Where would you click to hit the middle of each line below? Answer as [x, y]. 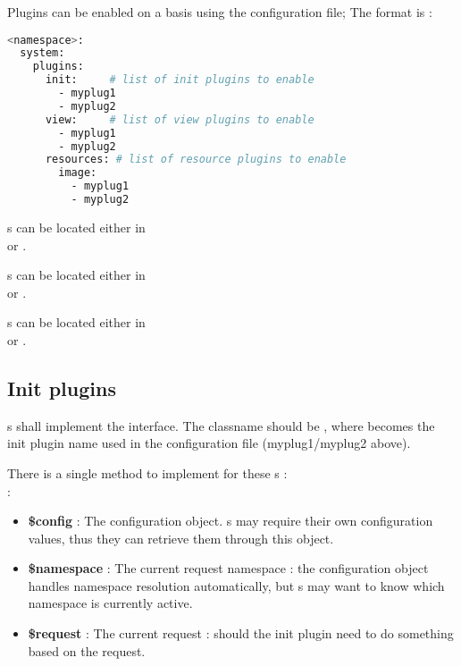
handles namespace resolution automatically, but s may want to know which [236, 585]
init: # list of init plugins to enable [180, 80]
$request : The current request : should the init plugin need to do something [241, 633]
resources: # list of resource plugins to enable [196, 160]
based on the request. [87, 650]
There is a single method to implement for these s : [147, 472]
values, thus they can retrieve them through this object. [181, 538]
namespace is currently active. [110, 603]
